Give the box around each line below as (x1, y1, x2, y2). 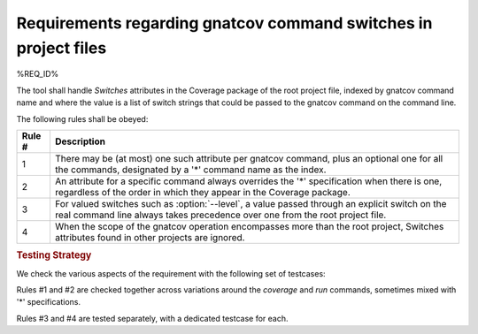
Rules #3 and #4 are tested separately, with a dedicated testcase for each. (16, 313, 289, 323)
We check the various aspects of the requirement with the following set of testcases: (16, 268, 327, 278)
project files (16, 38, 107, 57)
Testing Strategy (16, 249, 92, 262)
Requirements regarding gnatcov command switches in (16, 13, 433, 33)
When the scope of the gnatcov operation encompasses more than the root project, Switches (54, 220, 444, 232)
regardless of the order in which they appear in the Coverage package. (54, 186, 351, 198)
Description (54, 135, 106, 148)
